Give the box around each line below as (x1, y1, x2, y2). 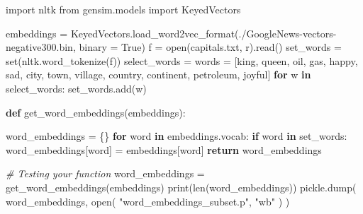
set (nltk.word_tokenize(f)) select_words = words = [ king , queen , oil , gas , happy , (6, 53, 358, 68)
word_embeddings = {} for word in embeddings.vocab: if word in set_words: (6, 129, 347, 143)
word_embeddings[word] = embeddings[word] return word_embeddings (6, 142, 322, 157)
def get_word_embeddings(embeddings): (6, 105, 186, 119)
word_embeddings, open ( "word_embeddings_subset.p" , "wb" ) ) (6, 194, 290, 208)
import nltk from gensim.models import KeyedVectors (6, 2, 241, 16)
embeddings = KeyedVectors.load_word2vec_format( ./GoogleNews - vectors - (6, 25, 337, 40)
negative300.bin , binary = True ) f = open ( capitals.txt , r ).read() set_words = (6, 40, 342, 54)
